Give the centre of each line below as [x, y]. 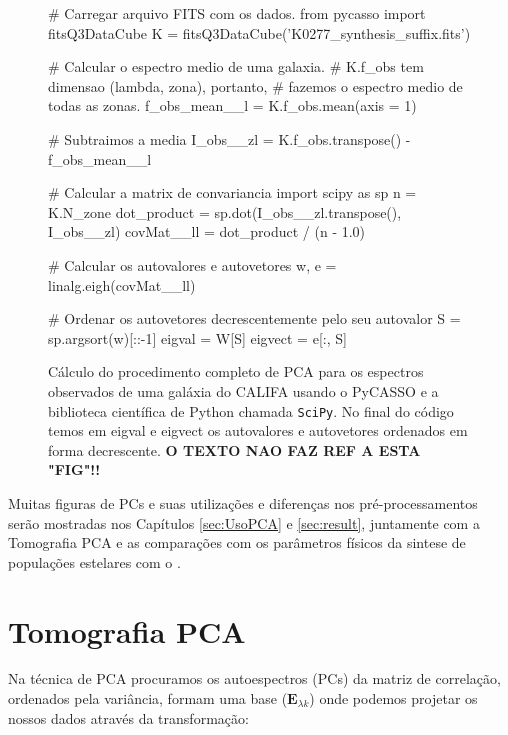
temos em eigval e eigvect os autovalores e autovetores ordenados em [258, 430]
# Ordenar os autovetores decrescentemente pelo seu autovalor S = [254, 318]
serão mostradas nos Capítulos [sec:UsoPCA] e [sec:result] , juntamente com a [244, 522]
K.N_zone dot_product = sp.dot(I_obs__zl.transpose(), [225, 211]
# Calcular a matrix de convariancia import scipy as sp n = [232, 192]
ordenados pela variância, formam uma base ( [148, 698]
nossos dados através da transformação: [128, 717]
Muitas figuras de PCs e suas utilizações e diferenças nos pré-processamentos [243, 502]
